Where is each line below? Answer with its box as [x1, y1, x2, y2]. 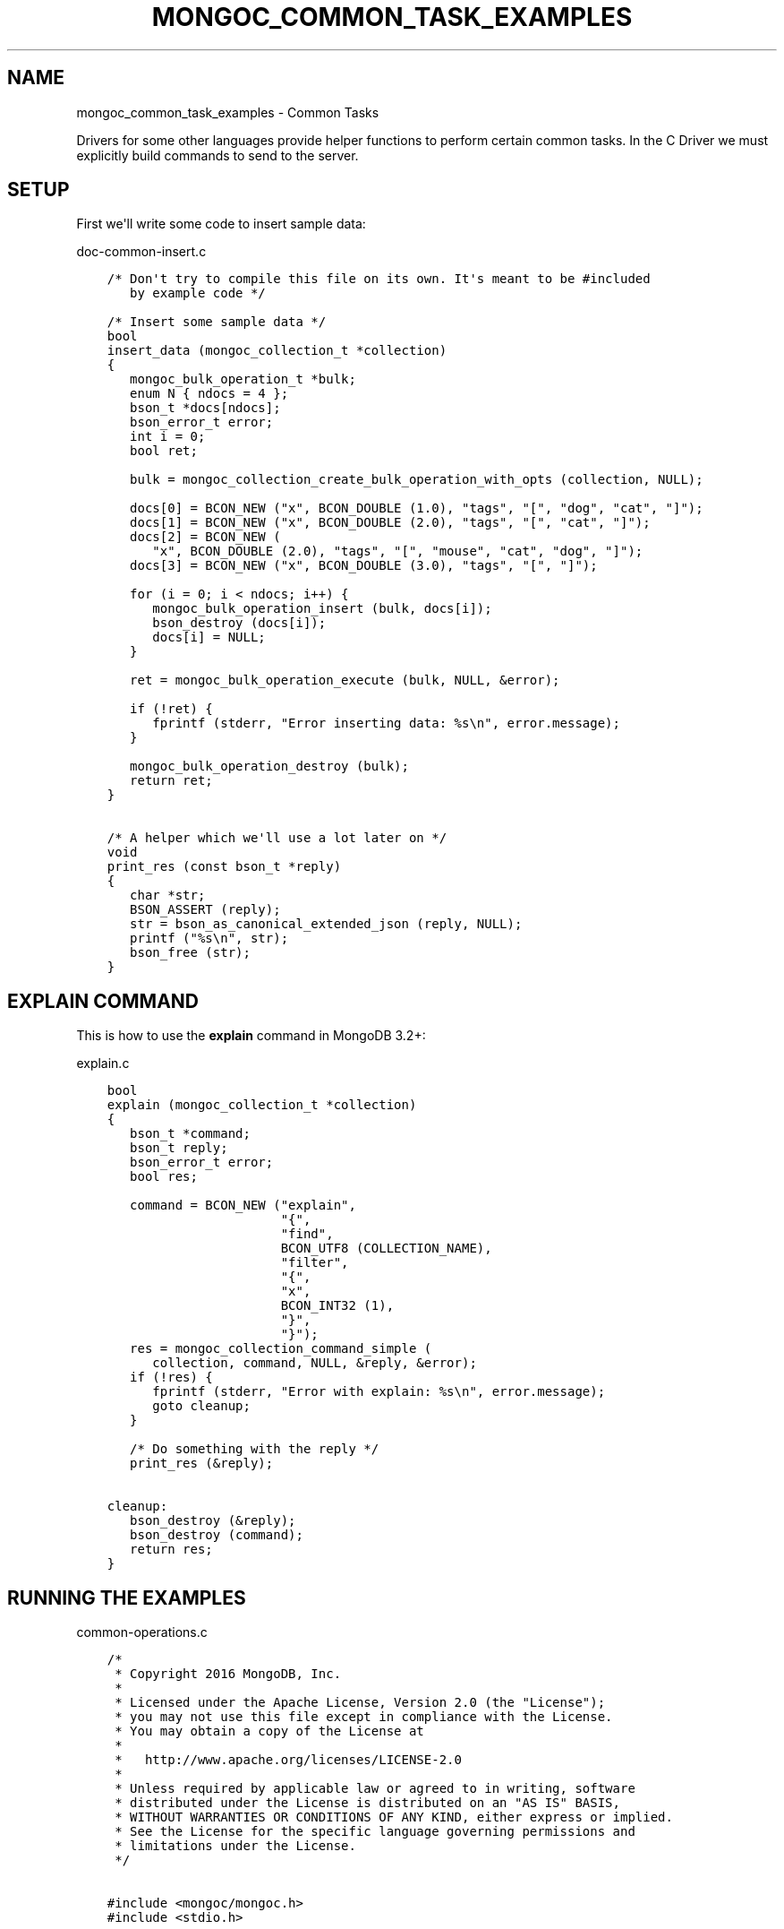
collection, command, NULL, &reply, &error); [152, 1356, 477, 1371]
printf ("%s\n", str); [130, 931, 289, 946]
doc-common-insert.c [76, 244, 207, 260]
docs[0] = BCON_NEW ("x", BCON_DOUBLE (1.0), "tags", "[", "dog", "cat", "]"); [130, 501, 703, 516]
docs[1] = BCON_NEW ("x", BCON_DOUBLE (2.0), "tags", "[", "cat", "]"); [130, 515, 651, 530]
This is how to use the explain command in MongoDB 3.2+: [76, 1028, 426, 1044]
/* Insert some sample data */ [107, 314, 327, 330]
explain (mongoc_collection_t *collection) [107, 1098, 417, 1113]
